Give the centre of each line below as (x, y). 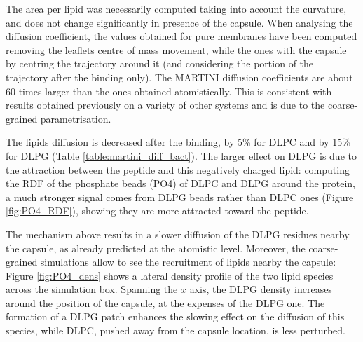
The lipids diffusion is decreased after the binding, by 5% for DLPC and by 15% (178, 142)
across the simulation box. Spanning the (92, 289)
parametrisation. (76, 118)
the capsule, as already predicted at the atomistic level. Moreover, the (156, 248)
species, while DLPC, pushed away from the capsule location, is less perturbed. (176, 330)
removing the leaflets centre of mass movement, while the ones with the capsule (176, 49)
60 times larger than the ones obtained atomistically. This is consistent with (169, 91)
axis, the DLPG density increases (261, 289)
